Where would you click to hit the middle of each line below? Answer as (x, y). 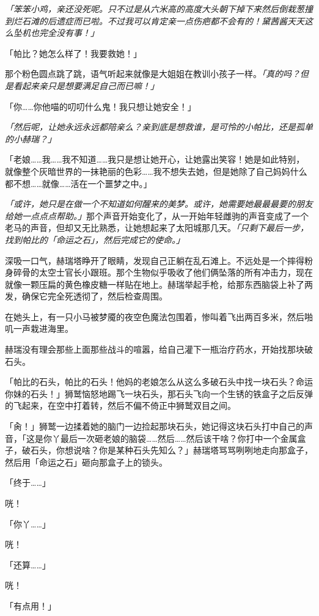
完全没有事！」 (69, 33)
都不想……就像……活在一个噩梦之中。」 (79, 183)
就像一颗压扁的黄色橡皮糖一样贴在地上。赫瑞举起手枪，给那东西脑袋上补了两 (159, 284)
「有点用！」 (31, 605)
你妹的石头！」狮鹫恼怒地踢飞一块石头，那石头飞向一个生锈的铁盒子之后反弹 (159, 393)
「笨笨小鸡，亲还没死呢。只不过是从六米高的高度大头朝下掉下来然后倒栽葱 (155, 9)
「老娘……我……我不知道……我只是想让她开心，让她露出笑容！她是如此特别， (155, 159)
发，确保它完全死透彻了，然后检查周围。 (86, 296)
